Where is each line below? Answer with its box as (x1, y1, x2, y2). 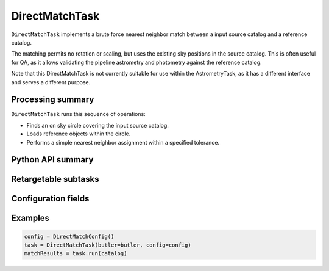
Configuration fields (11, 193, 90, 204)
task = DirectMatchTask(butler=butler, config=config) (24, 242, 191, 248)
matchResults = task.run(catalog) (24, 250, 127, 257)
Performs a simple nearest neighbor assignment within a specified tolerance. (26, 139, 220, 146)
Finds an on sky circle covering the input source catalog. (26, 121, 169, 129)
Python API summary (11, 154, 94, 165)
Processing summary (11, 95, 94, 105)
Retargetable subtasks (11, 174, 100, 184)
